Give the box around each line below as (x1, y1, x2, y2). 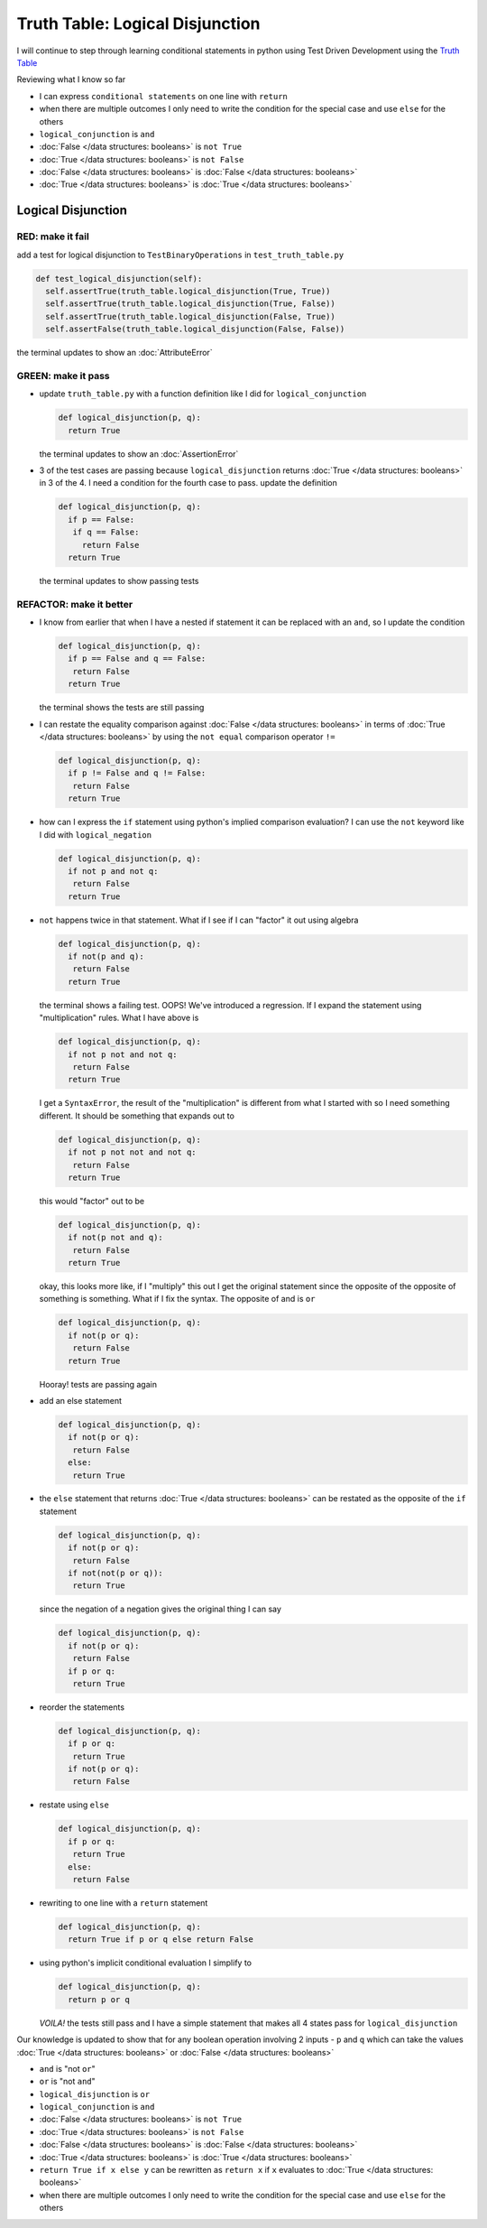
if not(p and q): (68, 952, 144, 961)
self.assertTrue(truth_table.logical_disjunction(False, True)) (45, 311, 335, 321)
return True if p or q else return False (68, 1935, 254, 1945)
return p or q (68, 1994, 131, 2004)
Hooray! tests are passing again (39, 1379, 158, 1389)
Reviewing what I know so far (16, 74, 126, 85)
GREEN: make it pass (16, 369, 110, 382)
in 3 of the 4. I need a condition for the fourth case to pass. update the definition (39, 478, 338, 488)
